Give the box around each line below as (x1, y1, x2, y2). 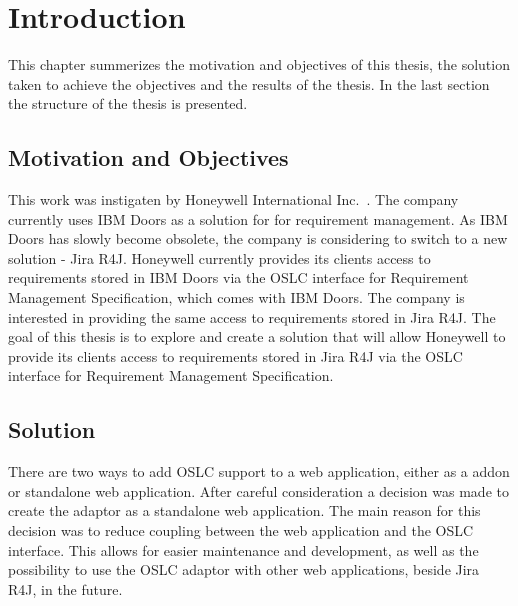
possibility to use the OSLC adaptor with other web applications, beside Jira (8, 559, 480, 580)
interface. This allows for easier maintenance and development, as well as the (8, 539, 479, 560)
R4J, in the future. (8, 578, 123, 599)
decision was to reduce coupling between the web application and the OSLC (8, 520, 474, 541)
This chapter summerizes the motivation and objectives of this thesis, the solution (8, 54, 510, 75)
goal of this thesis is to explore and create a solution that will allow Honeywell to (8, 326, 506, 347)
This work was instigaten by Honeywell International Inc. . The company (8, 189, 459, 210)
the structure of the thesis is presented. (8, 93, 248, 114)
